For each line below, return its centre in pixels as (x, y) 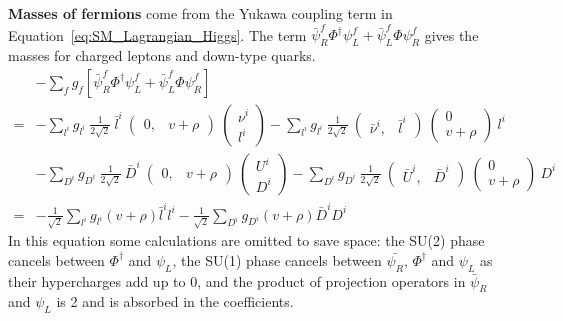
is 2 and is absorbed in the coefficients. (175, 301)
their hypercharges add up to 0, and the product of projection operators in (237, 280)
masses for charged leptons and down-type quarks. (162, 55)
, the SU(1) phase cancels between (277, 259)
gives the (451, 34)
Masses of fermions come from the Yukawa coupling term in (200, 13)
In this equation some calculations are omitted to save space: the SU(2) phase (246, 240)
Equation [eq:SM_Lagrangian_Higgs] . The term (157, 34)
